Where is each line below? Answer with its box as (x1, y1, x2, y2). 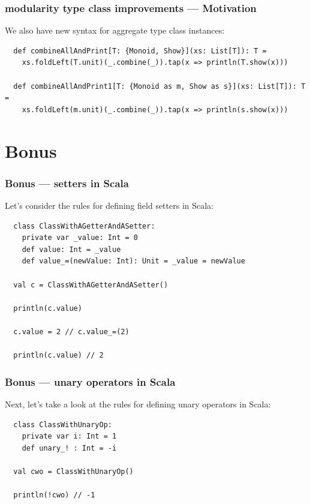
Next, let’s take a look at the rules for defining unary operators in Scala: (5, 397, 271, 410)
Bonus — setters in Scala (5, 175, 129, 190)
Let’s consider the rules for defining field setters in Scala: (5, 199, 214, 211)
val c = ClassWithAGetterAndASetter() (13, 280, 168, 289)
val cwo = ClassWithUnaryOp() (13, 467, 134, 476)
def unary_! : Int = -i (22, 443, 117, 452)
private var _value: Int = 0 (22, 233, 138, 242)
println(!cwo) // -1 (13, 491, 95, 500)
